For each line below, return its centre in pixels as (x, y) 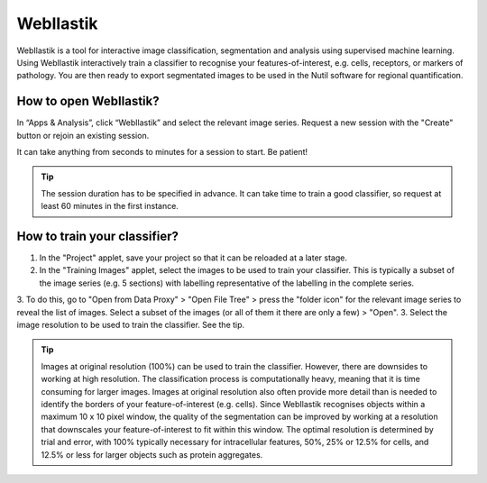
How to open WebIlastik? (88, 101)
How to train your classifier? (98, 236)
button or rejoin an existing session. (83, 135)
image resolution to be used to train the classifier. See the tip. (131, 325)
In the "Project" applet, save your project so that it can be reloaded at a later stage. (193, 258)
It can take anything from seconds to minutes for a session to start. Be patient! (162, 152)
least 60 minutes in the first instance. (110, 206)
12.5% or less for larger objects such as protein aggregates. (152, 454)
